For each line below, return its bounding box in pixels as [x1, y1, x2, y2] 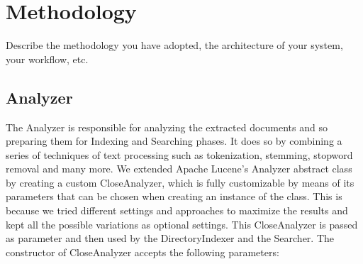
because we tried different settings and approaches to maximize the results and [6, 203, 348, 218]
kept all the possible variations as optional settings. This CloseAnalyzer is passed [6, 216, 358, 231]
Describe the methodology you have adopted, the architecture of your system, [6, 38, 343, 53]
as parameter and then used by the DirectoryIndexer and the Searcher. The [6, 231, 335, 246]
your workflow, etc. [6, 51, 89, 66]
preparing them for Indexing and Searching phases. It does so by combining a [6, 133, 342, 148]
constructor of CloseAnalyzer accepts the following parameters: [6, 244, 279, 259]
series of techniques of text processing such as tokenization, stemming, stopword [6, 147, 353, 162]
